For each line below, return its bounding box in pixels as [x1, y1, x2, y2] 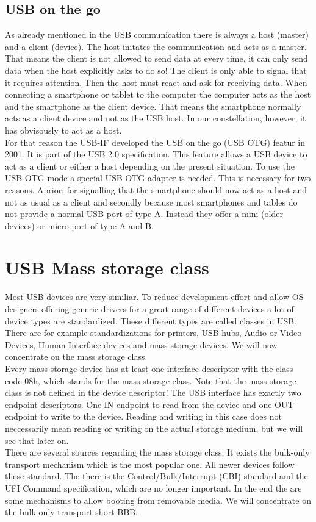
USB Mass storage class [5, 255, 209, 280]
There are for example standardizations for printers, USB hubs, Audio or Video [5, 326, 302, 339]
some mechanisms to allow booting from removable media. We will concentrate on [5, 493, 311, 506]
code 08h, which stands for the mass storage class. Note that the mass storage [5, 374, 296, 387]
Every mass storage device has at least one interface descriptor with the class [5, 362, 293, 374]
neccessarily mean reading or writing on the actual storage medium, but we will [5, 421, 303, 434]
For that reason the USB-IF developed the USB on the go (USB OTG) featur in [5, 135, 306, 148]
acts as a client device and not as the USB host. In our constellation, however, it [5, 112, 306, 124]
